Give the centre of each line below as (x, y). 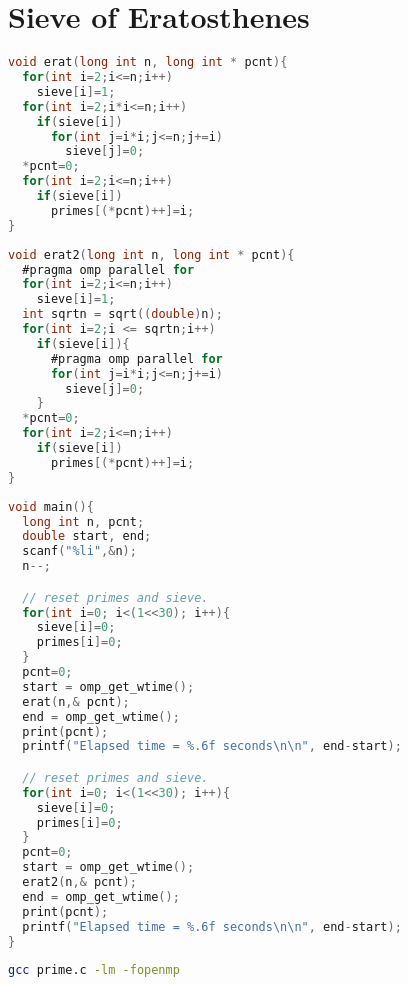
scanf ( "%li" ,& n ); (79, 551)
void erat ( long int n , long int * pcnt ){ (148, 62)
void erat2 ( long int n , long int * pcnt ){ (151, 254)
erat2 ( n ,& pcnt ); (79, 882)
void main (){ (51, 506)
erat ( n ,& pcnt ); (76, 701)
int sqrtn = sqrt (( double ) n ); (122, 314)
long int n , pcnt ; (83, 521)
